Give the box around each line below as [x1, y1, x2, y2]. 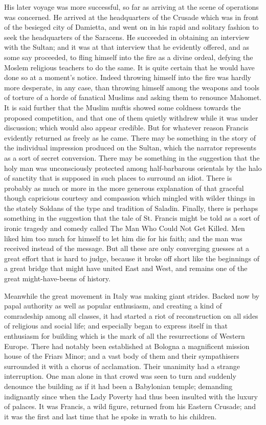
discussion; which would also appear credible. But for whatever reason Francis [4, 122, 249, 133]
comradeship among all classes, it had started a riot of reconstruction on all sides [4, 310, 258, 321]
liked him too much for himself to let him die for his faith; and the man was [4, 233, 242, 243]
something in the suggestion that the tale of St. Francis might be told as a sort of [4, 212, 260, 223]
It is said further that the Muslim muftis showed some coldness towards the [4, 102, 241, 112]
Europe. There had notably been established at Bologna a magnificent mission [4, 340, 250, 351]
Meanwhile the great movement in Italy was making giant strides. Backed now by [4, 290, 259, 301]
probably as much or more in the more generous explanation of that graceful [4, 182, 244, 193]
